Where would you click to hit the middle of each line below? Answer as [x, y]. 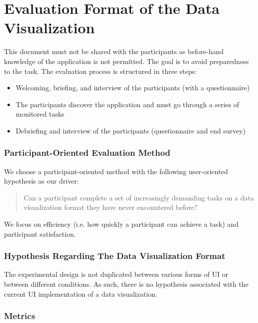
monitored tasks [40, 114]
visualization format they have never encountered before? [111, 207]
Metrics [20, 316]
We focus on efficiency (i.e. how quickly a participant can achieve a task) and [121, 224]
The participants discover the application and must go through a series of [127, 104]
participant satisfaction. [40, 233]
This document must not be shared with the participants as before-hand [114, 51]
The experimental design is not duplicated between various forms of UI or [116, 274]
